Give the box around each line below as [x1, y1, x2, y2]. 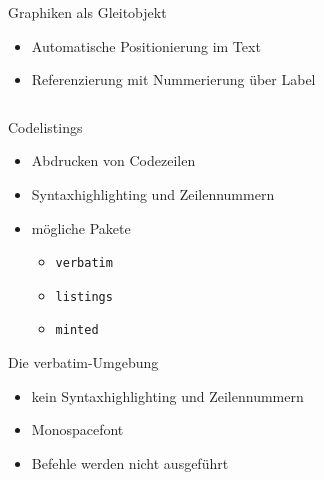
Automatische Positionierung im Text [31, 35, 261, 56]
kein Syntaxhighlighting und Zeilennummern [31, 385, 304, 406]
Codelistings [8, 116, 83, 137]
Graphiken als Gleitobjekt [8, 2, 167, 22]
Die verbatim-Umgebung [8, 352, 159, 373]
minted [55, 323, 99, 338]
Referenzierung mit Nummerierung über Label [31, 69, 316, 90]
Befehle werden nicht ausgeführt [31, 452, 229, 473]
